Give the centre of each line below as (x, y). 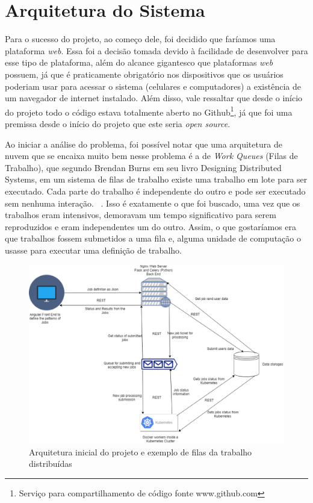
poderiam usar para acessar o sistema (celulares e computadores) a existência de (153, 86)
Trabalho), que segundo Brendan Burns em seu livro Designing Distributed (143, 167)
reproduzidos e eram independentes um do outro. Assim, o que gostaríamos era (151, 226)
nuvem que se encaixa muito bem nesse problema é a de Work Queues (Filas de (151, 156)
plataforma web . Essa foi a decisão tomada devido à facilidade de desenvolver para (156, 50)
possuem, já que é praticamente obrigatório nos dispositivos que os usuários (144, 74)
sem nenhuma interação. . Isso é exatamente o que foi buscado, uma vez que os (153, 203)
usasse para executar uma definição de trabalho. (93, 250)
